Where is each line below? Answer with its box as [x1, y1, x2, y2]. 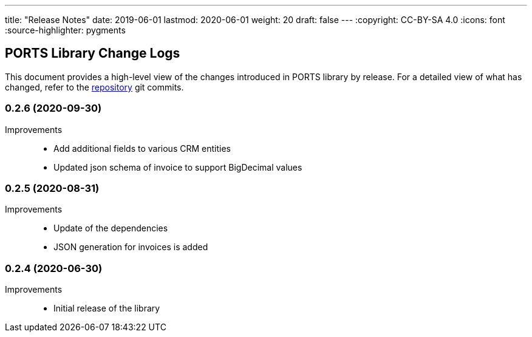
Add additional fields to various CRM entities [53, 143, 231, 154]
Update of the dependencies [53, 223, 168, 234]
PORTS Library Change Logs [5, 46, 180, 61]
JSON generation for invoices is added [53, 242, 208, 253]
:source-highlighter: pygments [5, 25, 126, 35]
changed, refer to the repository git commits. [5, 81, 184, 92]
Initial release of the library [53, 303, 160, 314]
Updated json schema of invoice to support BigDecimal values [53, 162, 302, 172]
